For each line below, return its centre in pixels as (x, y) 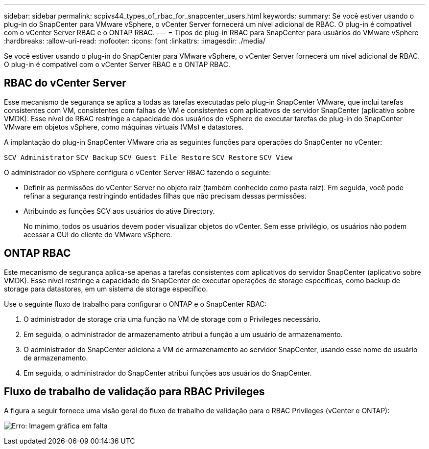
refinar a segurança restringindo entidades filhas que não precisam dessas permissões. (165, 196)
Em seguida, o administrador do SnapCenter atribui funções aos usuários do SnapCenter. (168, 373)
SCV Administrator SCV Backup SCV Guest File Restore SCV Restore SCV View (148, 157)
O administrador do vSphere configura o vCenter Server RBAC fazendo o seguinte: (138, 172)
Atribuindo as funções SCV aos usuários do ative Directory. (119, 211)
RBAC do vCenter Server (65, 83)
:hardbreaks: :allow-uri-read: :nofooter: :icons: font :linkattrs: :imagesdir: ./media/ (135, 41)
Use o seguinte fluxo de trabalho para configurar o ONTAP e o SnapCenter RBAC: (135, 304)
